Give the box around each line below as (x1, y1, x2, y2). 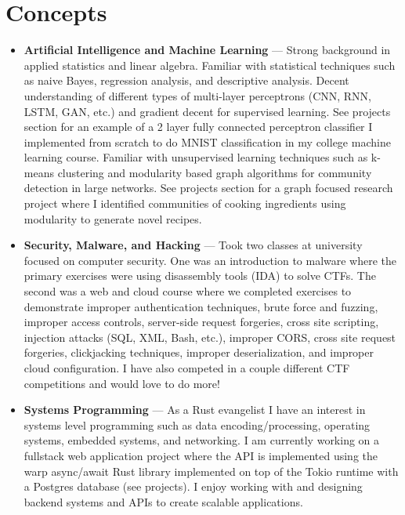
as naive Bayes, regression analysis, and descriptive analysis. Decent (24, 72, 349, 89)
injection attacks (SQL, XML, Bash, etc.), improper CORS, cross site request (24, 328, 396, 345)
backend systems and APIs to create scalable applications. (24, 493, 303, 510)
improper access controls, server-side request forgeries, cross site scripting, (24, 314, 379, 330)
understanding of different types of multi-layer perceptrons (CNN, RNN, (24, 87, 371, 103)
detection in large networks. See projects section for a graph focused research (24, 180, 393, 196)
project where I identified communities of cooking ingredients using (24, 195, 346, 212)
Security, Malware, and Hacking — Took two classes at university (24, 237, 363, 253)
